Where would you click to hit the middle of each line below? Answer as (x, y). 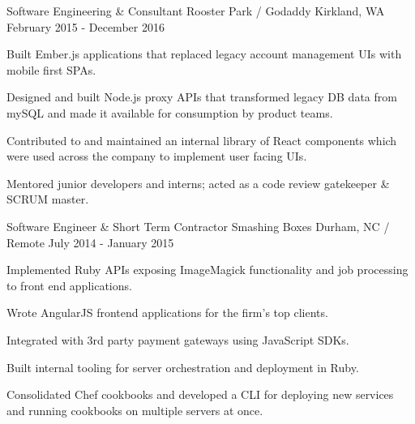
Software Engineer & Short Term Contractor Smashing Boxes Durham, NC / (198, 226)
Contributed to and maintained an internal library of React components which (202, 140)
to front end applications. (69, 285)
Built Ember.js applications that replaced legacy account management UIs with (204, 54)
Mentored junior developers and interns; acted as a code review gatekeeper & (198, 183)
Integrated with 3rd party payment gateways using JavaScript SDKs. (178, 339)
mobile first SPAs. (51, 69)
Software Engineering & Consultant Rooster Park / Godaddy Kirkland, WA (196, 11)
